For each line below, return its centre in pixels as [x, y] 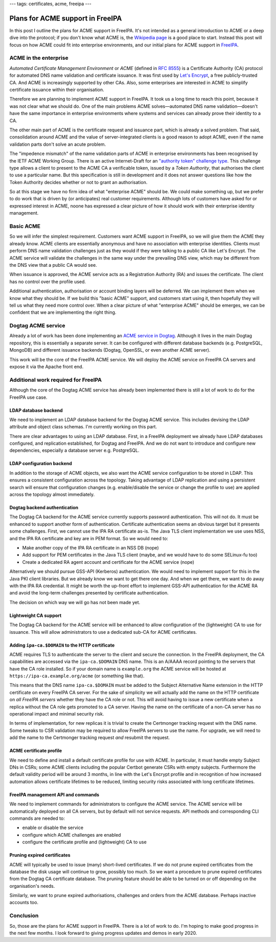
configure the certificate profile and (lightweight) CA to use [84, 842]
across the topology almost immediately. [52, 495]
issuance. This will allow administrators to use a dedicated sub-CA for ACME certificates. [103, 632]
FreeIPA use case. [28, 397]
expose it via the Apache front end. [47, 366]
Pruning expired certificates [40, 855]
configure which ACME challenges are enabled [72, 835]
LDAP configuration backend [41, 464]
